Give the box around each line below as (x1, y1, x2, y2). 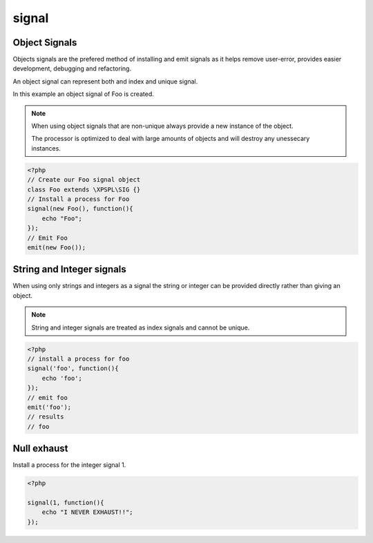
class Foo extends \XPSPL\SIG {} (27, 185, 141, 193)
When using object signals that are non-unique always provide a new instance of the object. (31, 122, 294, 131)
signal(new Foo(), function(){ (27, 204, 134, 213)
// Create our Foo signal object (27, 176, 141, 184)
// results (27, 413, 64, 421)
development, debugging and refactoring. (12, 64, 131, 73)
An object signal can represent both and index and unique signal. (12, 77, 198, 86)
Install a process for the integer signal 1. (12, 461, 126, 469)
